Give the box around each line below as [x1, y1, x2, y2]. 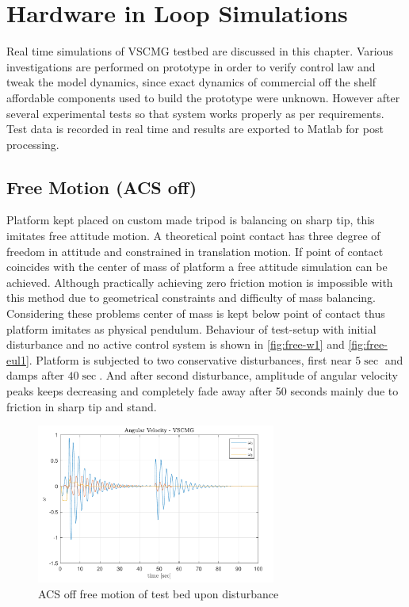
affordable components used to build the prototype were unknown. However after [6, 89, 400, 105]
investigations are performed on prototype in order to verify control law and [6, 58, 376, 74]
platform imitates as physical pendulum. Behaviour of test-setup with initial [6, 320, 377, 337]
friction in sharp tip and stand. [6, 398, 157, 414]
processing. [6, 136, 59, 152]
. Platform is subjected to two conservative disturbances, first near [29, 351, 352, 368]
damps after [6, 367, 64, 384]
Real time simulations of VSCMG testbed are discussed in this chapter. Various [6, 43, 393, 59]
